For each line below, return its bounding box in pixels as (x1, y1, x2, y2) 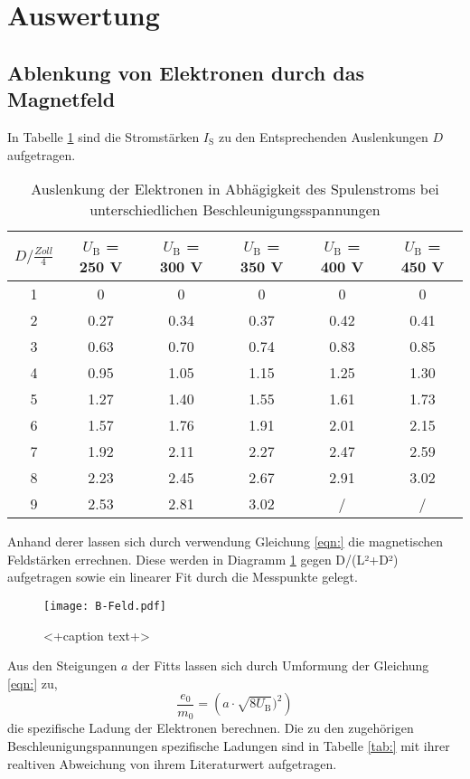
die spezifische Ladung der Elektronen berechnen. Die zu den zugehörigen (7, 718, 414, 737)
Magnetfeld (7, 85, 116, 113)
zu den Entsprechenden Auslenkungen (218, 127, 428, 146)
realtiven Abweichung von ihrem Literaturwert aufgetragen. (7, 754, 337, 773)
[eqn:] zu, (7, 673, 58, 692)
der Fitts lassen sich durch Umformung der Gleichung (132, 656, 429, 675)
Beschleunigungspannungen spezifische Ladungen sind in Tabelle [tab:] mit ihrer (7, 736, 450, 755)
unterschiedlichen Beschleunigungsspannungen (89, 199, 381, 221)
